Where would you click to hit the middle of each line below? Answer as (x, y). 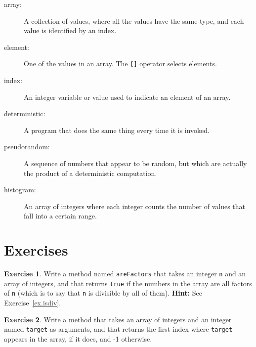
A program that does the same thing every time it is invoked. (117, 130)
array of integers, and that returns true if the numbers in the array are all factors (128, 283)
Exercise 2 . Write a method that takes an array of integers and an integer (118, 319)
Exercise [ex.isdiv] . (33, 303)
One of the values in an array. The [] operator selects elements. (120, 64)
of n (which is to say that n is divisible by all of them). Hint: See (103, 293)
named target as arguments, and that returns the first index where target (118, 329)
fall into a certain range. (60, 216)
